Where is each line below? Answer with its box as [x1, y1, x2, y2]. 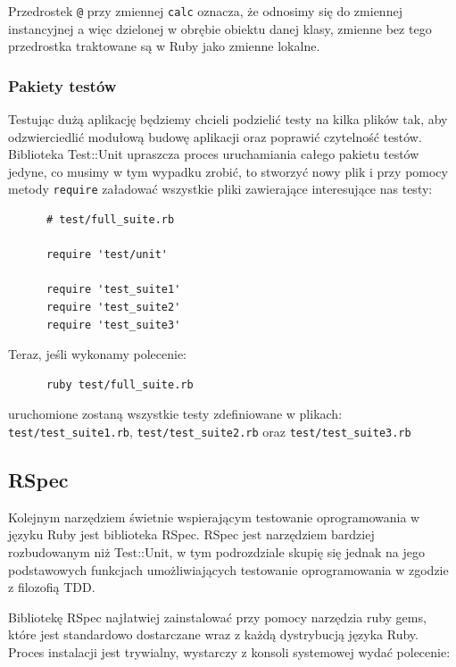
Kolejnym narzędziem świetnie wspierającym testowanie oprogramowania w [8, 507, 420, 526]
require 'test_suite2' [46, 301, 181, 314]
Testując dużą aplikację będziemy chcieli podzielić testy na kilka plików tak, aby [8, 110, 448, 129]
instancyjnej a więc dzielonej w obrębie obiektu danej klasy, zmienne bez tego [8, 19, 432, 38]
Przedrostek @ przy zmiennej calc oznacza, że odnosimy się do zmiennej [8, 2, 402, 20]
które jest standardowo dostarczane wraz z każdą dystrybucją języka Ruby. [8, 625, 419, 644]
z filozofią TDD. [8, 578, 95, 596]
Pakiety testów [8, 74, 117, 96]
